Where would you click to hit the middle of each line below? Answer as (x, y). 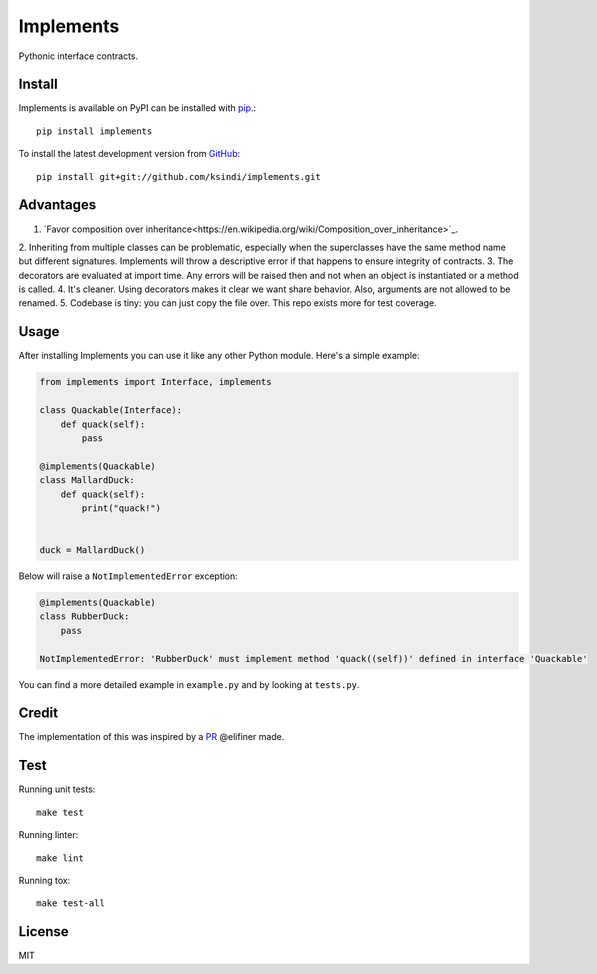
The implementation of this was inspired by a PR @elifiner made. (151, 737)
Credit (38, 713)
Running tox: (44, 880)
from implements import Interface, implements (155, 382)
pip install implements (94, 131)
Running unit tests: (57, 789)
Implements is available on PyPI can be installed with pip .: (137, 108)
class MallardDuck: (87, 480)
